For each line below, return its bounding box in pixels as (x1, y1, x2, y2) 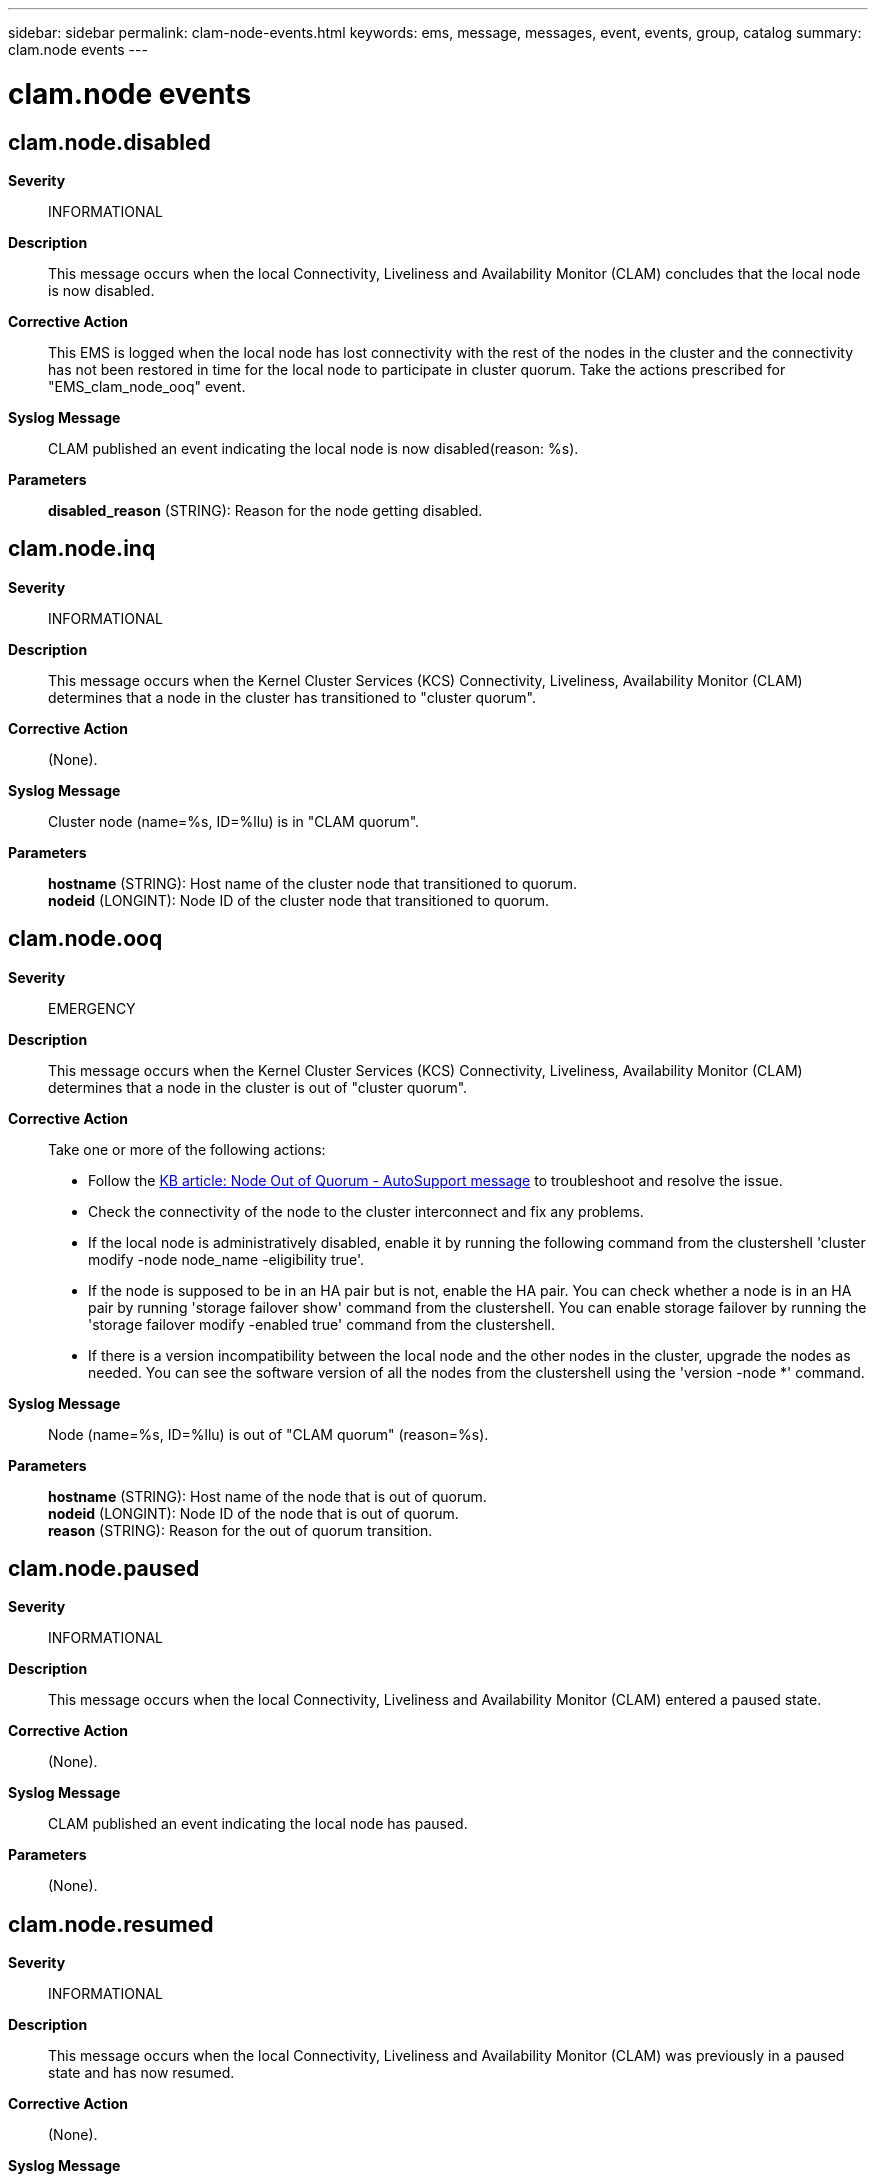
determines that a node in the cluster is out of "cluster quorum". (48, 1078, 468, 1096)
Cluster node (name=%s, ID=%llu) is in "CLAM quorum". (48, 812, 420, 830)
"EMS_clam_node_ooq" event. (48, 377, 246, 395)
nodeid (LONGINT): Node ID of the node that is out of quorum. (48, 1504, 459, 1522)
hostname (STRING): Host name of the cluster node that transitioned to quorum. (48, 874, 578, 892)
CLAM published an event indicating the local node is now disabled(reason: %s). (48, 439, 579, 457)
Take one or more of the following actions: (48, 1140, 326, 1158)
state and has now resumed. (48, 2064, 235, 2082)
